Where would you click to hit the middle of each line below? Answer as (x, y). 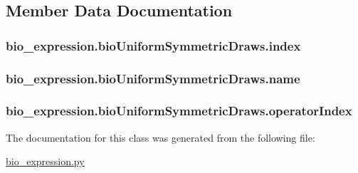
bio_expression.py (45, 161)
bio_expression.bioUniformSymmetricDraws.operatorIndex (179, 111)
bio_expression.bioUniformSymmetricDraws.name (153, 78)
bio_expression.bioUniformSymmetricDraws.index (153, 45)
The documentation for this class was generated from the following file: (160, 137)
